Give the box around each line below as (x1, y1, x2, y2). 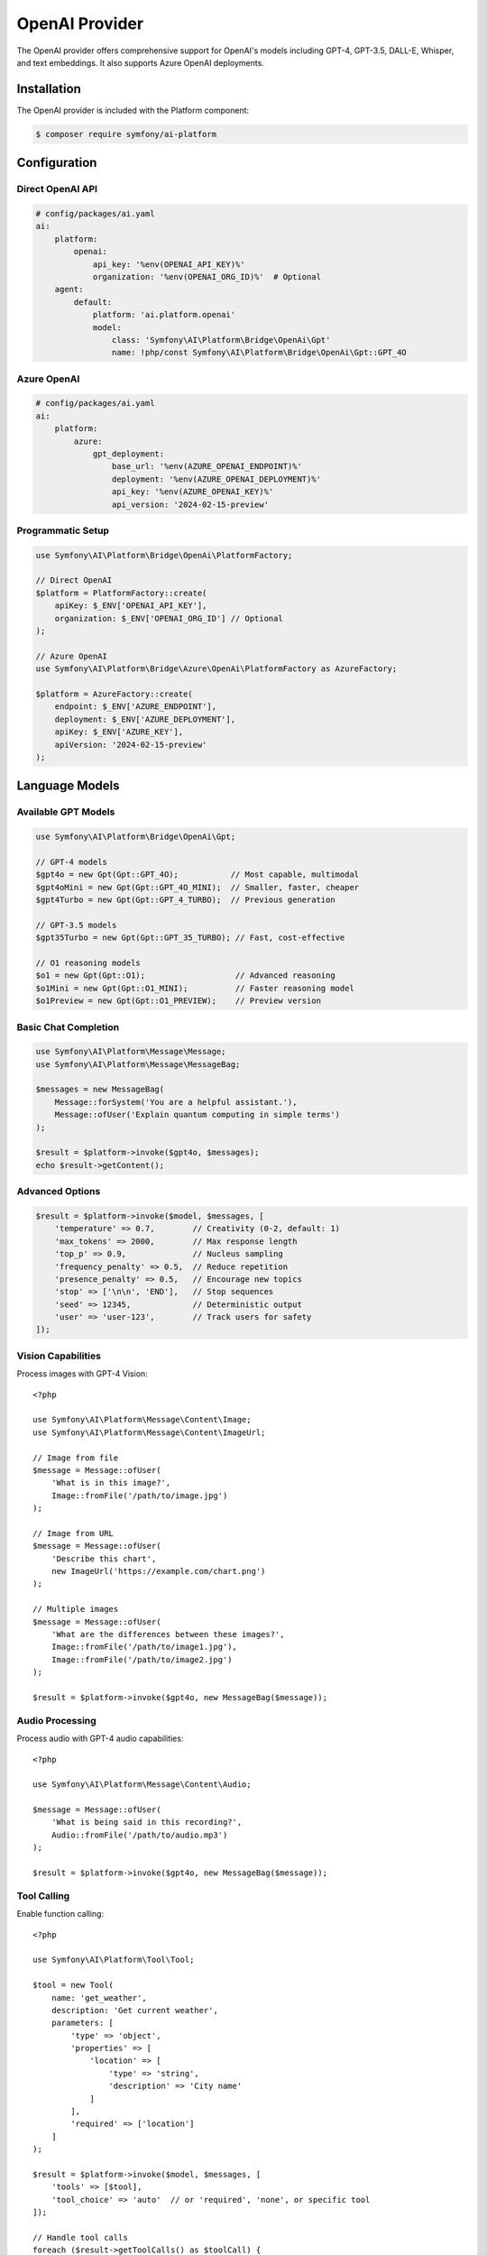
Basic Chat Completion (16, 1020, 120, 1033)
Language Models (16, 778, 121, 794)
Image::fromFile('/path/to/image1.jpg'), (51, 1642, 238, 1652)
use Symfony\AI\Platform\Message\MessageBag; (35, 1059, 241, 1069)
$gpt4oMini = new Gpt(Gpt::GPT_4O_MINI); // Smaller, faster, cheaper (35, 882, 360, 892)
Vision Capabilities (16, 1349, 101, 1362)
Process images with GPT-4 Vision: (16, 1368, 148, 1379)
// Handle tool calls (32, 2232, 128, 2242)
